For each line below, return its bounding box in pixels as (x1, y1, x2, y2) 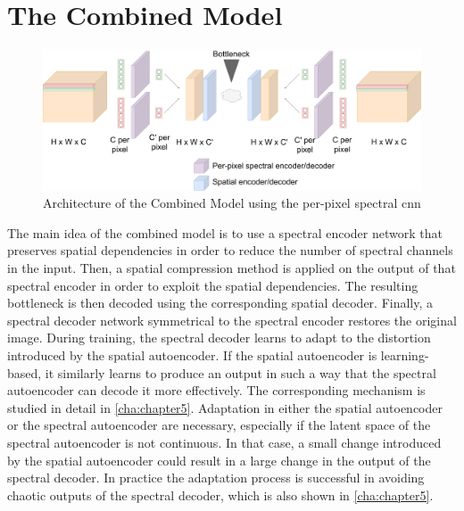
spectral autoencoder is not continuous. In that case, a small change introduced (7, 433, 442, 452)
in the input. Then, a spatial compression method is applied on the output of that (7, 259, 456, 277)
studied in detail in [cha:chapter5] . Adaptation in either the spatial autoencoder (7, 398, 443, 416)
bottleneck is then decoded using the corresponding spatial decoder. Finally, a (7, 293, 434, 312)
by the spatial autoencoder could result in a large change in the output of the (7, 450, 431, 469)
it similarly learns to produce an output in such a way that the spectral (45, 363, 436, 382)
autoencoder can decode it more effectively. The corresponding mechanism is (7, 381, 426, 400)
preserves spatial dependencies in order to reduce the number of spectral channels (7, 241, 453, 260)
